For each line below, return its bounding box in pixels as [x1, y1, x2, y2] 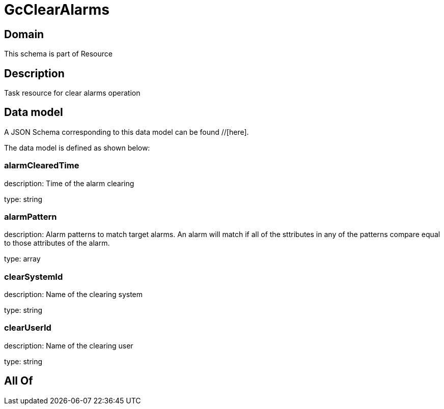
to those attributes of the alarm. [4, 239, 110, 248]
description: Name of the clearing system [4, 290, 143, 299]
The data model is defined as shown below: [4, 143, 150, 152]
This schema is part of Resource [4, 49, 113, 59]
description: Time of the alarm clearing [4, 179, 134, 188]
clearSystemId [4, 271, 63, 282]
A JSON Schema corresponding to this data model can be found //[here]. [4, 127, 249, 136]
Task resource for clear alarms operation [4, 89, 141, 98]
